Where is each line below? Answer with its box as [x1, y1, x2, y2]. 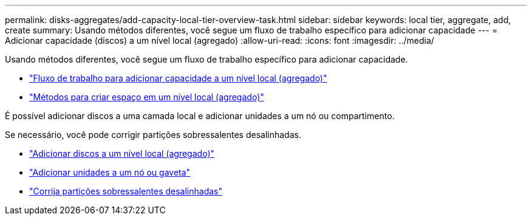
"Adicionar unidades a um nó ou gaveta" [29, 167, 191, 177]
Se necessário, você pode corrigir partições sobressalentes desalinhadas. [5, 129, 301, 140]
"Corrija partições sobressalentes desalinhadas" [29, 186, 223, 196]
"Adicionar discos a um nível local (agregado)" [29, 148, 215, 159]
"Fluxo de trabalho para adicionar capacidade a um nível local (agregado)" [29, 73, 327, 83]
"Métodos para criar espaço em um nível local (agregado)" [29, 92, 264, 102]
